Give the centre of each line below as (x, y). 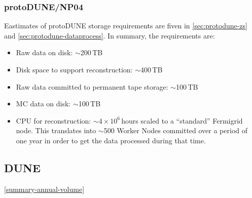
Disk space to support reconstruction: (74, 69)
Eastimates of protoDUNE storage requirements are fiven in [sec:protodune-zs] (126, 26)
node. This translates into (56, 130)
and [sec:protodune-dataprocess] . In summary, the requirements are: (110, 35)
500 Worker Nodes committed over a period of (176, 130)
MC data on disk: (43, 104)
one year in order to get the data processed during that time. (111, 140)
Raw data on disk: (44, 52)
